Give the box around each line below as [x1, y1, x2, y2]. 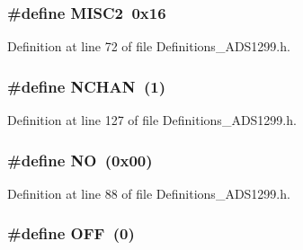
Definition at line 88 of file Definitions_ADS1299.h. [7, 183, 290, 202]
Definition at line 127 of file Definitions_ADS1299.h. [7, 111, 297, 129]
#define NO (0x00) [7, 148, 153, 171]
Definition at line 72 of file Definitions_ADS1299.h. [7, 37, 290, 56]
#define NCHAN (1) [7, 75, 165, 97]
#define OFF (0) [7, 222, 135, 245]
